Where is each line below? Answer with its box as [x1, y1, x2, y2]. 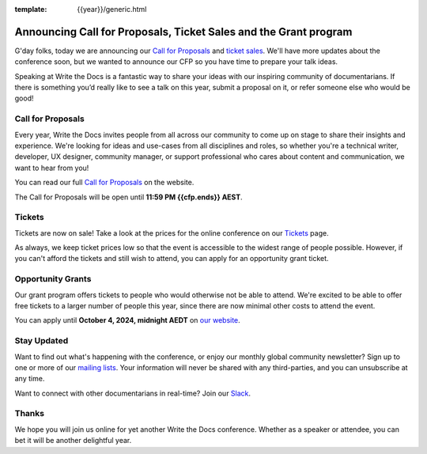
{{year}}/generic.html [77, 5, 147, 13]
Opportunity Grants [14, 274, 92, 285]
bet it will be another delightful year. [14, 436, 132, 445]
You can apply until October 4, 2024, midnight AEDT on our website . [14, 316, 240, 325]
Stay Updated [14, 335, 69, 346]
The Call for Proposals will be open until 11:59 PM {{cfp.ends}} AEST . [14, 192, 243, 202]
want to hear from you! [14, 163, 89, 172]
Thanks [14, 408, 45, 419]
